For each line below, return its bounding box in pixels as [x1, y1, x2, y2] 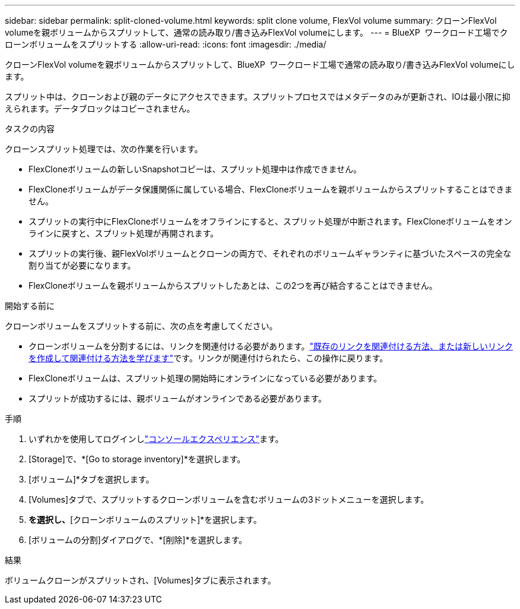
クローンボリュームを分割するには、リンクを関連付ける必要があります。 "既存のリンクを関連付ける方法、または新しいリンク [28, 341, 513, 351]
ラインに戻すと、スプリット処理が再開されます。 [28, 228, 219, 238]
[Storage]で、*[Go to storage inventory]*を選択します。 [28, 454, 246, 464]
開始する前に [5, 301, 55, 311]
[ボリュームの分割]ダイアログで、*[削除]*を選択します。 [28, 535, 248, 545]
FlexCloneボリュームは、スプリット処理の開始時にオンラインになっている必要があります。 [28, 373, 382, 383]
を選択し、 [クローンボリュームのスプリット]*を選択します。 [28, 515, 262, 525]
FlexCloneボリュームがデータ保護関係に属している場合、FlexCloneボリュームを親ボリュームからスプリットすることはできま [28, 184, 513, 194]
